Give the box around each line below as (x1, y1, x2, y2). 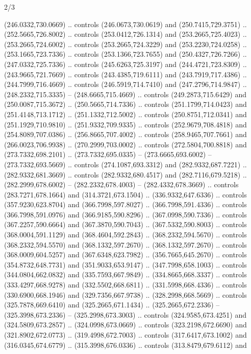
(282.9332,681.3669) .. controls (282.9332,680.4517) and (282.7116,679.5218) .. (4, 169, 247, 180)
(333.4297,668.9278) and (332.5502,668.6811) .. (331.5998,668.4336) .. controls (4, 279, 247, 290)
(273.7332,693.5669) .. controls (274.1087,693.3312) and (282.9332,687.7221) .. (4, 159, 247, 169)
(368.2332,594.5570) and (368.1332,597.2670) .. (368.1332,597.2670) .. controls (4, 239, 247, 250)
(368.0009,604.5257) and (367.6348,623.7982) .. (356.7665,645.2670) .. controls (4, 249, 247, 260)
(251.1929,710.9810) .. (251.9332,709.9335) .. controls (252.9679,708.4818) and (4, 119, 247, 129)
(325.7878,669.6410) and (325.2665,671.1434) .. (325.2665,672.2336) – (4, 299, 220, 310)
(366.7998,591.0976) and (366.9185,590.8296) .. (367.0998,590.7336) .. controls (4, 209, 247, 219)
